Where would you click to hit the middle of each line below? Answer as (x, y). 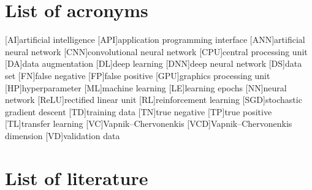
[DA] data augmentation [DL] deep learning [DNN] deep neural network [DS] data (154, 63)
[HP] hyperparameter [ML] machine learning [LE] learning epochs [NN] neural (146, 87)
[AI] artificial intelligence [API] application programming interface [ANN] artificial (155, 40)
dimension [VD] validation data (63, 135)
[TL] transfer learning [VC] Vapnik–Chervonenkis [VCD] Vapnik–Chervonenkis (149, 123)
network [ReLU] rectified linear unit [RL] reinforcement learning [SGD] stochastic (154, 100)
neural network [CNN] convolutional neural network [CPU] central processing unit (156, 51)
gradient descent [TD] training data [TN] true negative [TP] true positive (139, 111)
